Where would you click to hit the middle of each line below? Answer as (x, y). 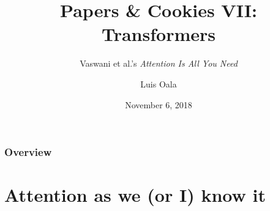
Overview (28, 152)
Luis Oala (159, 83)
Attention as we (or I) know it (135, 195)
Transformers (158, 34)
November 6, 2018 (159, 104)
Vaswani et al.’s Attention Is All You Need (159, 63)
